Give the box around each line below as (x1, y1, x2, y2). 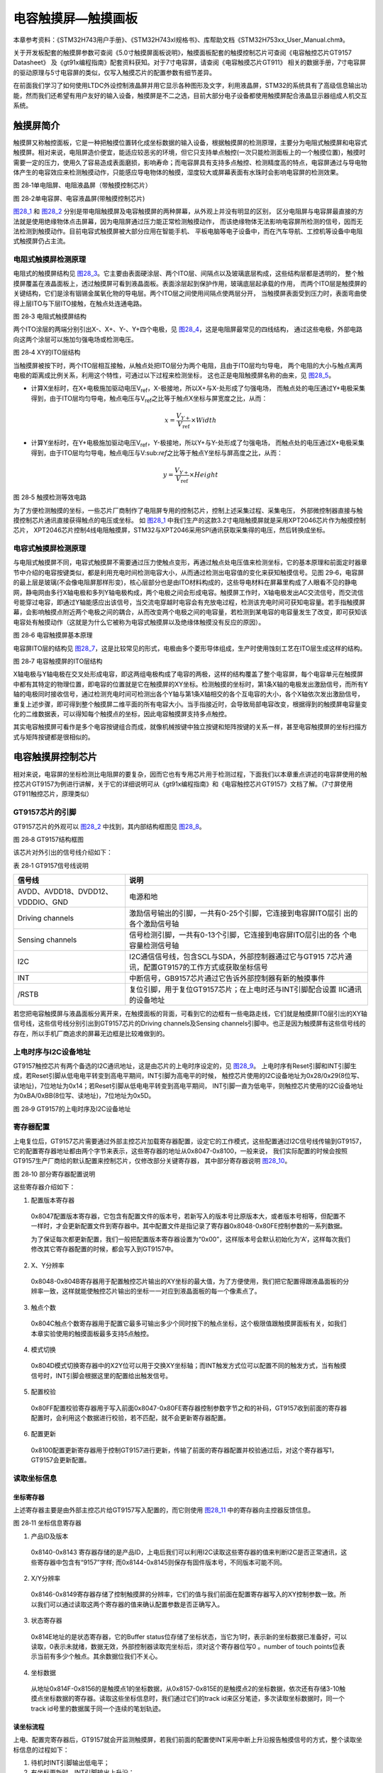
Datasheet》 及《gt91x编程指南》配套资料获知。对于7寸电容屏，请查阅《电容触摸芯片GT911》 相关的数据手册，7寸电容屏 (13, 58, 367, 67)
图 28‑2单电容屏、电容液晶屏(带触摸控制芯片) (13, 194, 145, 202)
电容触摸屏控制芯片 (13, 751, 97, 763)
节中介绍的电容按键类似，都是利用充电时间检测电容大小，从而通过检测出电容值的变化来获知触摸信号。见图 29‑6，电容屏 (13, 568, 365, 577)
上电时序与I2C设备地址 (13, 1047, 91, 1057)
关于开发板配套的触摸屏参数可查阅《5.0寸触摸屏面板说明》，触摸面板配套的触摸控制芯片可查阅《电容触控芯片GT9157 (13, 48, 353, 57)
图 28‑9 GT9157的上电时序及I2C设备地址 (13, 1104, 131, 1113)
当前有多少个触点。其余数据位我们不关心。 (36, 1652, 162, 1661)
